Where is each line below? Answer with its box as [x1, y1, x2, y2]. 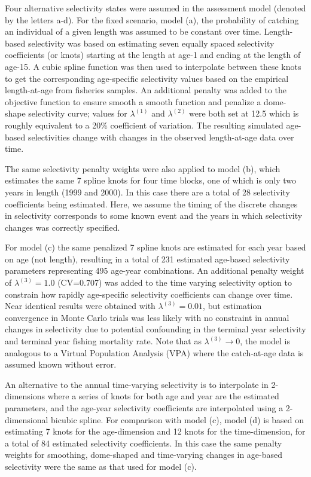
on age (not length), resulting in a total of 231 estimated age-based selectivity [5, 252, 290, 265]
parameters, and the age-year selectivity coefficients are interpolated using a [5, 402, 283, 414]
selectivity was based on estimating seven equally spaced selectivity [28, 36, 275, 49]
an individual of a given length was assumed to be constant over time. [5, 25, 261, 38]
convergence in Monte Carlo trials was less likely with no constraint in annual [5, 311, 289, 323]
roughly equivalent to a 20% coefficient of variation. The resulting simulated [5, 118, 283, 131]
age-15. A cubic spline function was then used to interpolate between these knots [5, 60, 301, 72]
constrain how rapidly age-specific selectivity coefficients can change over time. [5, 288, 293, 300]
